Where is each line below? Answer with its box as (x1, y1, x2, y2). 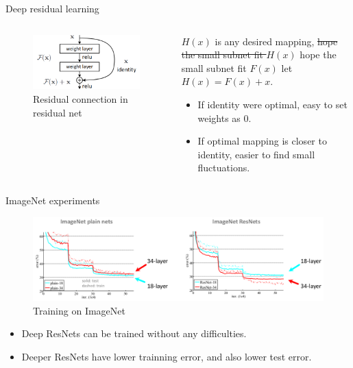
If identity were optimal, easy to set (197, 97, 348, 111)
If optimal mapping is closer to (197, 134, 327, 148)
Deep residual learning (5, 1, 99, 15)
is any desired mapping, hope (215, 34, 338, 48)
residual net (33, 105, 82, 119)
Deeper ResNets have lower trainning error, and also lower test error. (21, 349, 312, 363)
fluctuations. (197, 160, 250, 175)
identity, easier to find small (197, 147, 315, 161)
